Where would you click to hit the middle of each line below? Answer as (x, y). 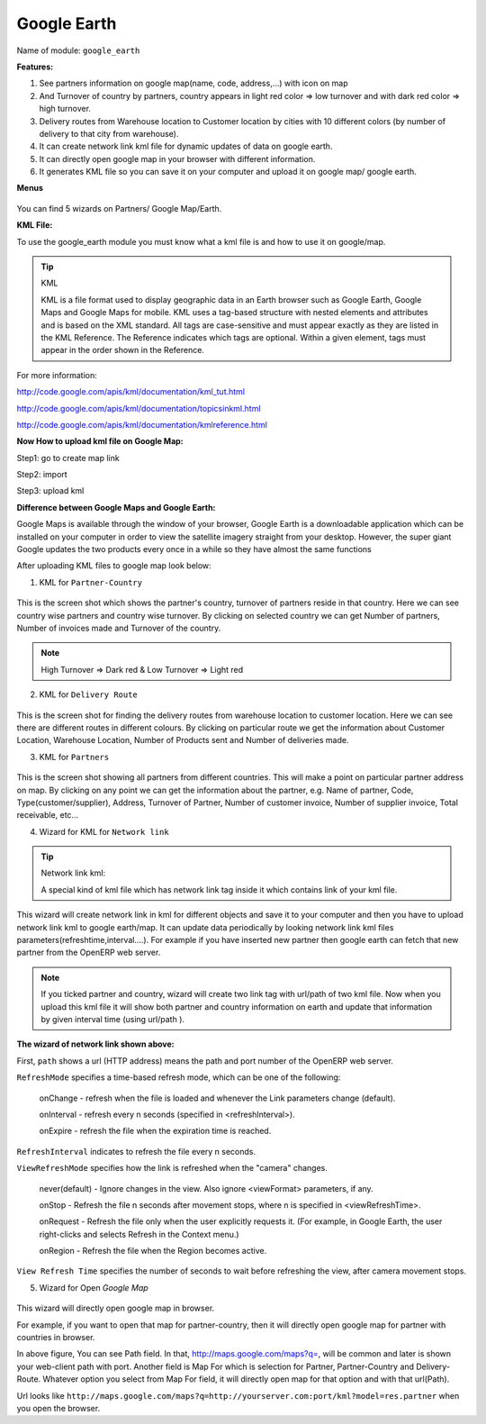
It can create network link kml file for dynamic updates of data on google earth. (186, 146)
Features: (35, 67)
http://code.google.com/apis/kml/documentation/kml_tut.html (131, 392)
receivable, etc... (48, 815)
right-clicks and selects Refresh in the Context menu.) (139, 1234)
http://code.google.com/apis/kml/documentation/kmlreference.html (142, 424)
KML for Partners (74, 757)
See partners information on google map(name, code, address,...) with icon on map (193, 83)
